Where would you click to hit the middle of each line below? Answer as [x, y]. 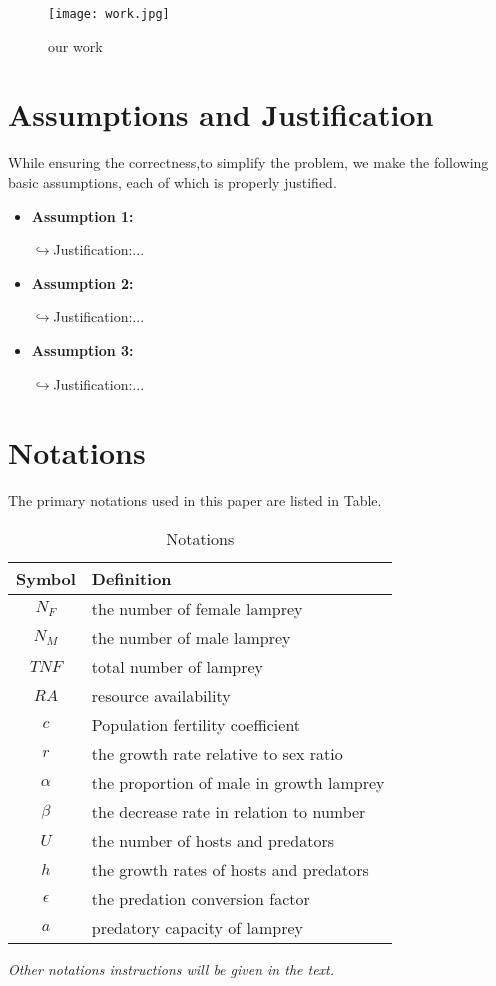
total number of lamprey [177, 666]
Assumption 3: [82, 349]
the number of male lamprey [191, 637]
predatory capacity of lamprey [197, 927]
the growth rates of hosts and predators [230, 869]
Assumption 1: [82, 215]
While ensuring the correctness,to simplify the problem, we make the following [248, 162]
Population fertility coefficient [196, 724]
